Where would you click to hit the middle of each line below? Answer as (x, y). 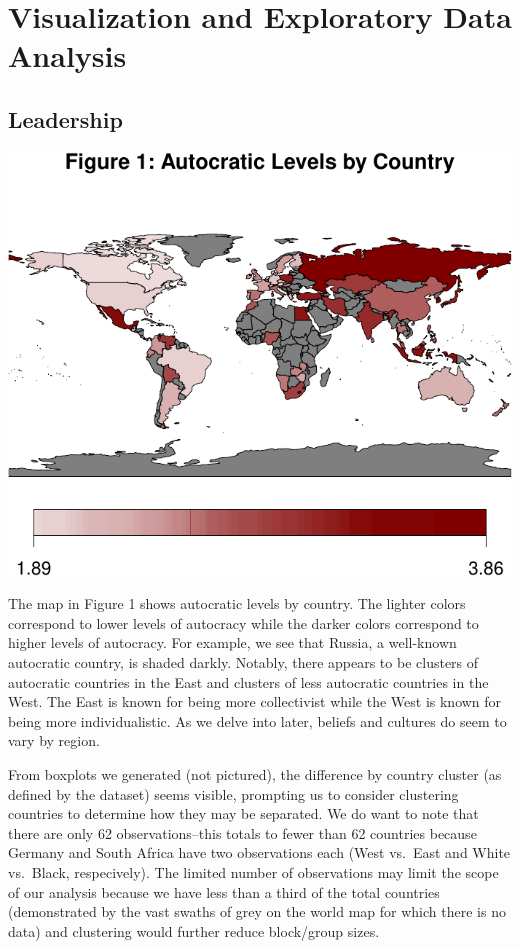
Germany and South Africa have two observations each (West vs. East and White (259, 852)
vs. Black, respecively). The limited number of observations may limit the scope (253, 871)
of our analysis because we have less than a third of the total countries (224, 891)
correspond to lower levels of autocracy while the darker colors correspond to (243, 622)
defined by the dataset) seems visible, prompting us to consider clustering (233, 793)
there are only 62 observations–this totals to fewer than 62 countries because (242, 832)
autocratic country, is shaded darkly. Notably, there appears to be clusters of (243, 662)
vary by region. (54, 740)
